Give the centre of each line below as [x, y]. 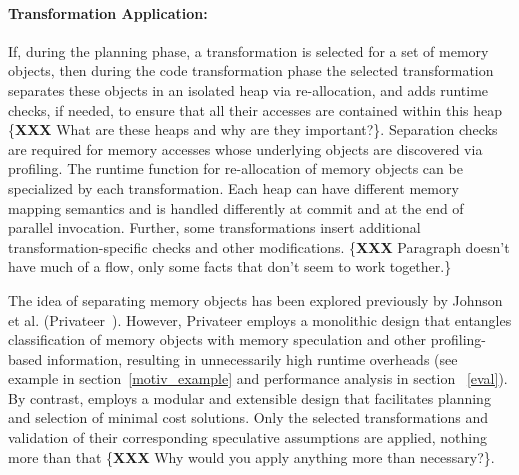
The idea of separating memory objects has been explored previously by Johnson [255, 299]
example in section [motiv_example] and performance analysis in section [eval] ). [258, 378]
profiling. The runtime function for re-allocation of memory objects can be [235, 168]
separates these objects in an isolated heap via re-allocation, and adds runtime [248, 89]
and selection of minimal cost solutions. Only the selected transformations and [248, 417]
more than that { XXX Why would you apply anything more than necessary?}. [251, 456]
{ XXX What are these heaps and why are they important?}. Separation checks [253, 129]
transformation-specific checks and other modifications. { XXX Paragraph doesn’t [259, 246]
